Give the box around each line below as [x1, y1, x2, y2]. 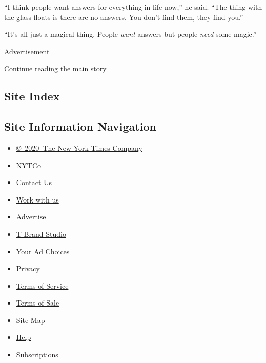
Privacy [16, 263, 40, 274]
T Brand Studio [16, 228, 66, 239]
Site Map [16, 314, 45, 325]
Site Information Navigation [4, 118, 156, 134]
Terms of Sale [16, 297, 59, 308]
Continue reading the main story [4, 63, 107, 74]
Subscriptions [16, 349, 58, 360]
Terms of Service [16, 280, 69, 291]
